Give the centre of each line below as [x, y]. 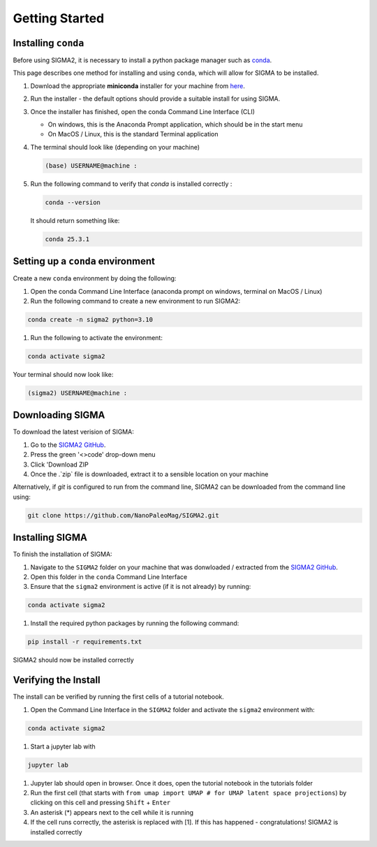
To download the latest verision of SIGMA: [73, 432]
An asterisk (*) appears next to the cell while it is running [112, 812]
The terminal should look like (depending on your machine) [115, 147]
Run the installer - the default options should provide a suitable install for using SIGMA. [155, 99]
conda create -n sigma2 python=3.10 [90, 319]
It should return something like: [75, 220]
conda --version [73, 202]
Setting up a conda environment [84, 261]
